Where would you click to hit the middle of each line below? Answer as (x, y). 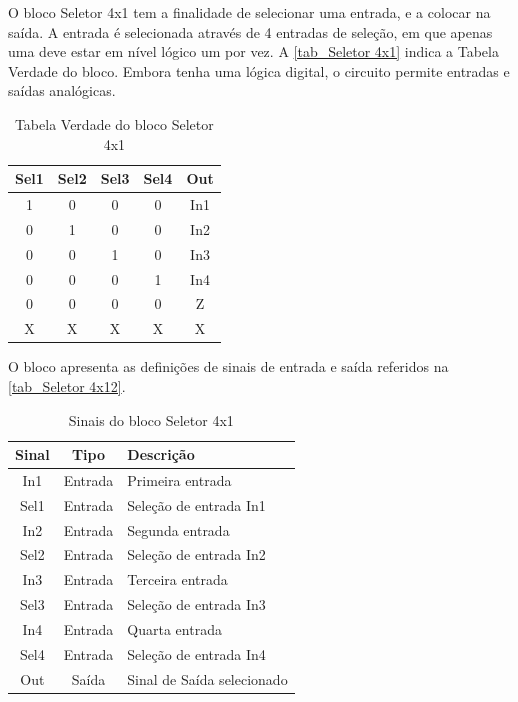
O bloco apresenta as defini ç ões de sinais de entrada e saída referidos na (228, 366)
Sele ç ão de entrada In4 (196, 653)
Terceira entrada (177, 579)
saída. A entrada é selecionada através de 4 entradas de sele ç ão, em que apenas (250, 31)
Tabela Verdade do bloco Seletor (114, 123)
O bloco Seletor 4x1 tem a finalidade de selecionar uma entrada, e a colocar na (249, 12)
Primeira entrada (179, 479)
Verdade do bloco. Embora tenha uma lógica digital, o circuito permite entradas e (259, 70)
